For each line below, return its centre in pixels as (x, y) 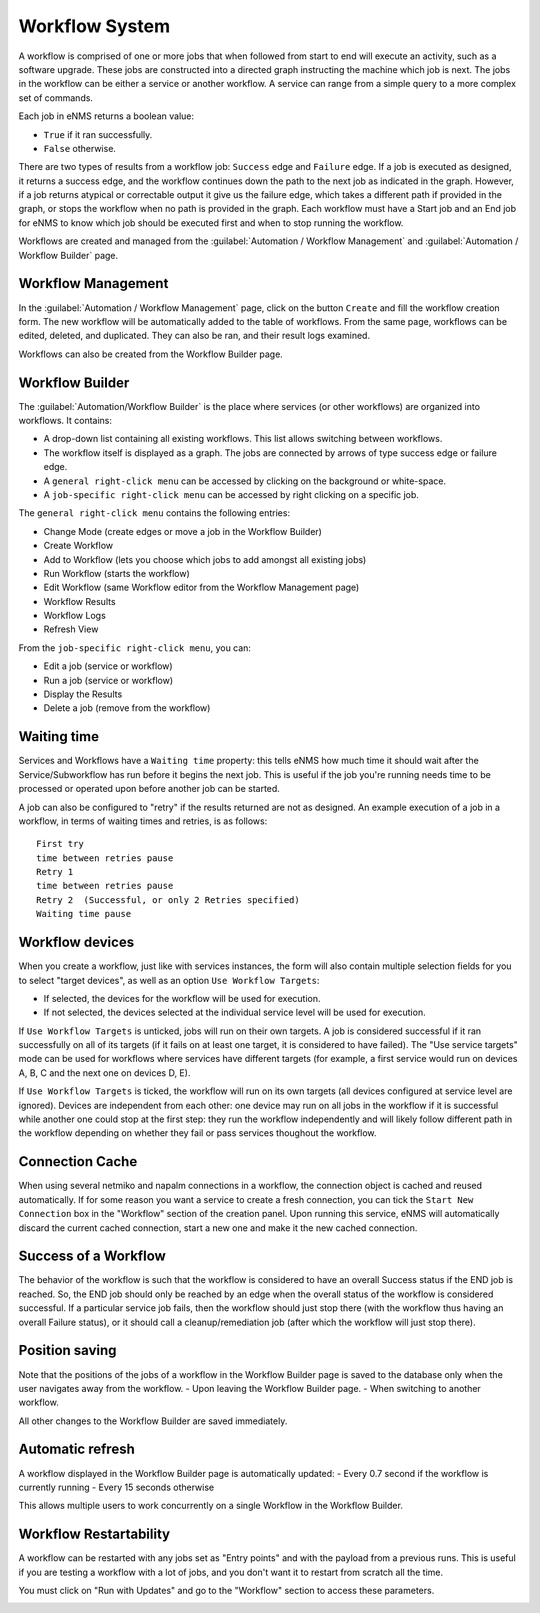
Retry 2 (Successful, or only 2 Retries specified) (168, 899)
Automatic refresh (76, 1449)
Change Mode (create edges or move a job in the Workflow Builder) (182, 531)
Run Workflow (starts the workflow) (116, 573)
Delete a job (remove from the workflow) (127, 708)
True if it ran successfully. (98, 134)
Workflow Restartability (94, 1534)
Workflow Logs (75, 616)
